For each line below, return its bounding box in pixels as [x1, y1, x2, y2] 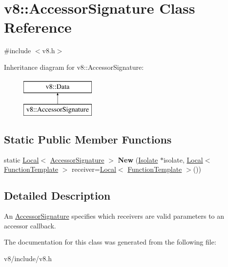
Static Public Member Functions [4, 132, 172, 147]
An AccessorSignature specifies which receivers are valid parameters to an [4, 211, 225, 221]
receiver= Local [72, 164, 116, 174]
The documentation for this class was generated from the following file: [4, 237, 216, 247]
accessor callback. [4, 220, 56, 230]
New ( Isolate [118, 154, 158, 164]
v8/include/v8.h [4, 253, 52, 264]
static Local [4, 154, 39, 164]
